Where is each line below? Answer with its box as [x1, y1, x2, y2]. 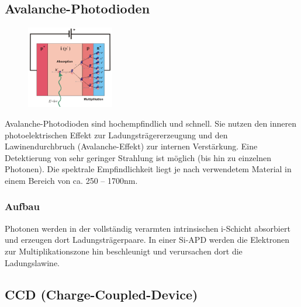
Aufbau [5, 199, 40, 214]
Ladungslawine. [5, 256, 60, 268]
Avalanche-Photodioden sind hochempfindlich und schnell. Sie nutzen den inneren [5, 117, 297, 129]
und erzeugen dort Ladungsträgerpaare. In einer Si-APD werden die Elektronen [5, 233, 289, 246]
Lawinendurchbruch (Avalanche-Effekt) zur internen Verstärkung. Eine [5, 140, 258, 152]
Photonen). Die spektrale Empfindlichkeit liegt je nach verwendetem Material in [5, 163, 292, 175]
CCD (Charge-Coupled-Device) [5, 285, 198, 303]
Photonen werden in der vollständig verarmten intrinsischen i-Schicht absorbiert [5, 222, 290, 234]
